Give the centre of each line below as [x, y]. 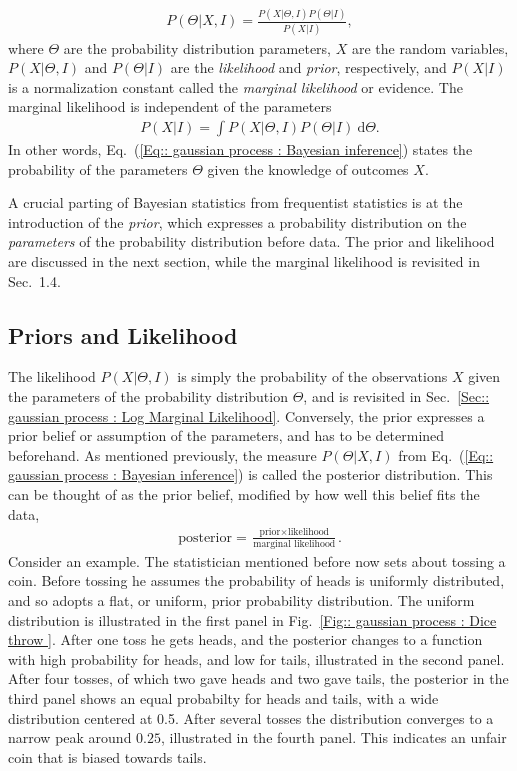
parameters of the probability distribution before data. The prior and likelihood [251, 241]
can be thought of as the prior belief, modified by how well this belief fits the [244, 493]
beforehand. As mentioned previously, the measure [162, 454]
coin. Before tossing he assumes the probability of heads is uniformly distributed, [256, 580]
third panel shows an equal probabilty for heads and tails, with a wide [223, 697]
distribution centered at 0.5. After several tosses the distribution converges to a [251, 717]
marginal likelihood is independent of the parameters [170, 106]
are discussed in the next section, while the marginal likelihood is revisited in [244, 261]
